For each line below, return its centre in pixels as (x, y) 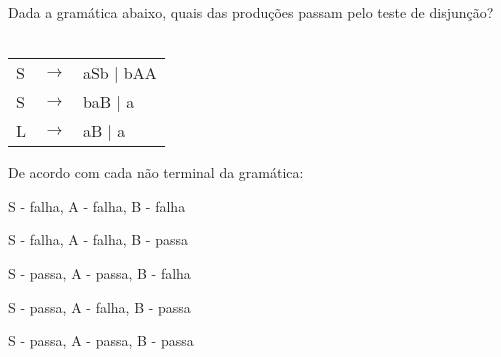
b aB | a (108, 102)
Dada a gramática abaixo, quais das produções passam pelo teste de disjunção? (251, 12)
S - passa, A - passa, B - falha (99, 272)
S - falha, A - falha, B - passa (98, 239)
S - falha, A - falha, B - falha (97, 205)
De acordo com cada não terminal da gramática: (156, 172)
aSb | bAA (119, 73)
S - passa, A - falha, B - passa (99, 306)
